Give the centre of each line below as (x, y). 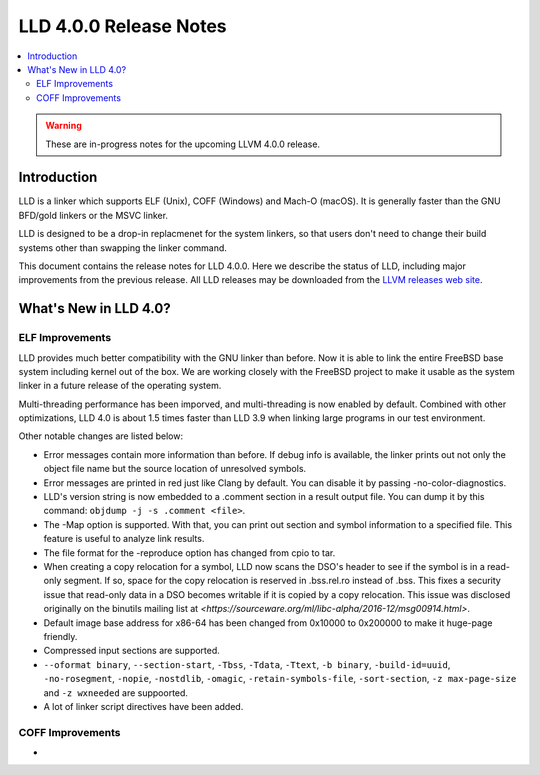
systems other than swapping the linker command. (122, 247)
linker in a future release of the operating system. (120, 386)
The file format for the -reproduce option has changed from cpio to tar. (189, 552)
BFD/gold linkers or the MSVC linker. (93, 215)
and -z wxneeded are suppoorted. (116, 692)
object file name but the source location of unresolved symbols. (175, 469)
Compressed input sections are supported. (131, 651)
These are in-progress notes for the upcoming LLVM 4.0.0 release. (182, 144)
